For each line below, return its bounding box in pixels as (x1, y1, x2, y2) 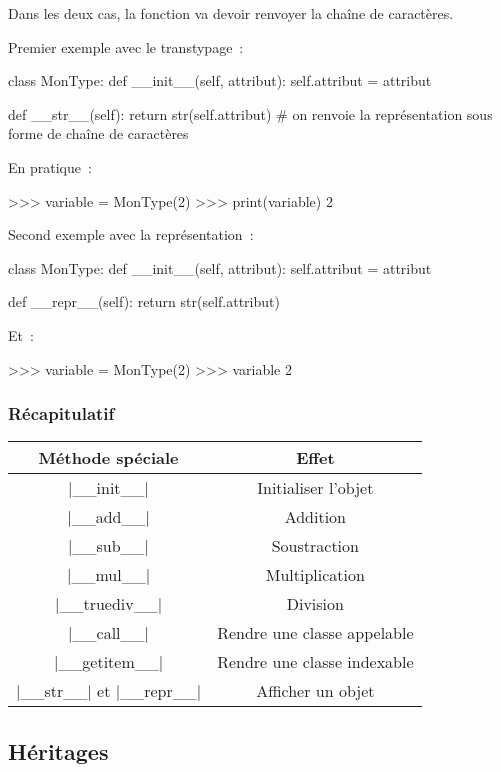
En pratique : (8, 156, 92, 177)
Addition (284, 505, 347, 529)
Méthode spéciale (38, 446, 179, 470)
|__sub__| (68, 534, 150, 558)
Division (286, 592, 344, 616)
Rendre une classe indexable (217, 650, 414, 674)
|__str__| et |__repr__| (16, 679, 202, 703)
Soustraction (271, 534, 359, 558)
